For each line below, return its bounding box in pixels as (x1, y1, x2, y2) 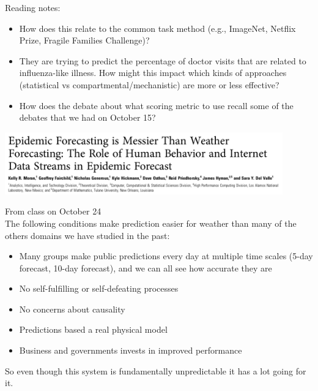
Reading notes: (5, 1, 61, 13)
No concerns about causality (19, 302, 125, 315)
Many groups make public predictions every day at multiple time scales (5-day (19, 249, 313, 262)
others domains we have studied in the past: (5, 229, 170, 241)
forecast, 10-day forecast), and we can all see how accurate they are (19, 261, 272, 274)
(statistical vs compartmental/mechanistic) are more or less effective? (19, 78, 279, 91)
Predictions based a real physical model (19, 323, 168, 336)
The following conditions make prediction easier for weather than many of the (5, 216, 297, 229)
